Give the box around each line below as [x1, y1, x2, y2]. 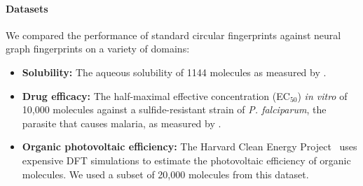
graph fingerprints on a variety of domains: [6, 41, 190, 56]
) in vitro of [297, 88, 348, 103]
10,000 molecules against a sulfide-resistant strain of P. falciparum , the [22, 102, 327, 117]
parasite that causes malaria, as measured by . [22, 115, 221, 130]
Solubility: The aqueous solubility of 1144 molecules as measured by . [22, 64, 327, 79]
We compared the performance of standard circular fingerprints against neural [6, 27, 341, 42]
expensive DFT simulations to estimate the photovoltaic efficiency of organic [22, 152, 351, 167]
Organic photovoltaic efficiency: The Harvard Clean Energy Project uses [22, 139, 357, 154]
